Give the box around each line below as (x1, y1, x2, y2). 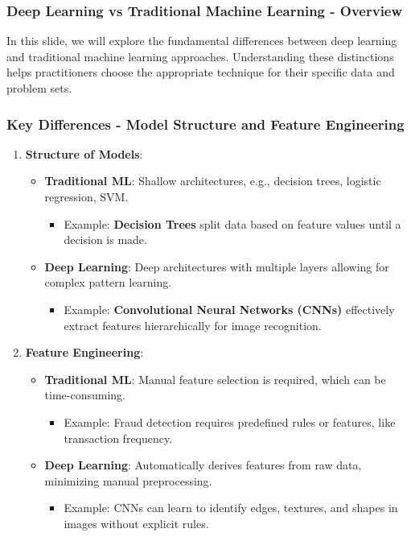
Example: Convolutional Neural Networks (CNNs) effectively (64, 300, 395, 317)
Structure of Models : (25, 145, 143, 162)
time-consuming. (44, 386, 126, 403)
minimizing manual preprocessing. (44, 472, 212, 489)
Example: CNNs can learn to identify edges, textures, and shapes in (64, 499, 398, 516)
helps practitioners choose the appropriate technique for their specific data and (6, 64, 395, 81)
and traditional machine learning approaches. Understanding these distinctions (6, 48, 394, 64)
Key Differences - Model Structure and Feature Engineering (6, 114, 405, 134)
